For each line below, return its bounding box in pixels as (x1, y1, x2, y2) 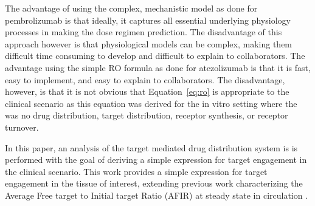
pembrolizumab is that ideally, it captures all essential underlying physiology (5, 13, 291, 26)
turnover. (5, 120, 39, 133)
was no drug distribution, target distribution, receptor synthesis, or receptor (5, 109, 288, 122)
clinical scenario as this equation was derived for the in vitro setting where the (5, 97, 297, 109)
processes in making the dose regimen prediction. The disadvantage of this (5, 26, 282, 38)
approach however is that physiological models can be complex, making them (5, 37, 292, 50)
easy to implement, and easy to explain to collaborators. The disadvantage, (5, 73, 285, 86)
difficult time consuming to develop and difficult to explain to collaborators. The (5, 49, 305, 62)
